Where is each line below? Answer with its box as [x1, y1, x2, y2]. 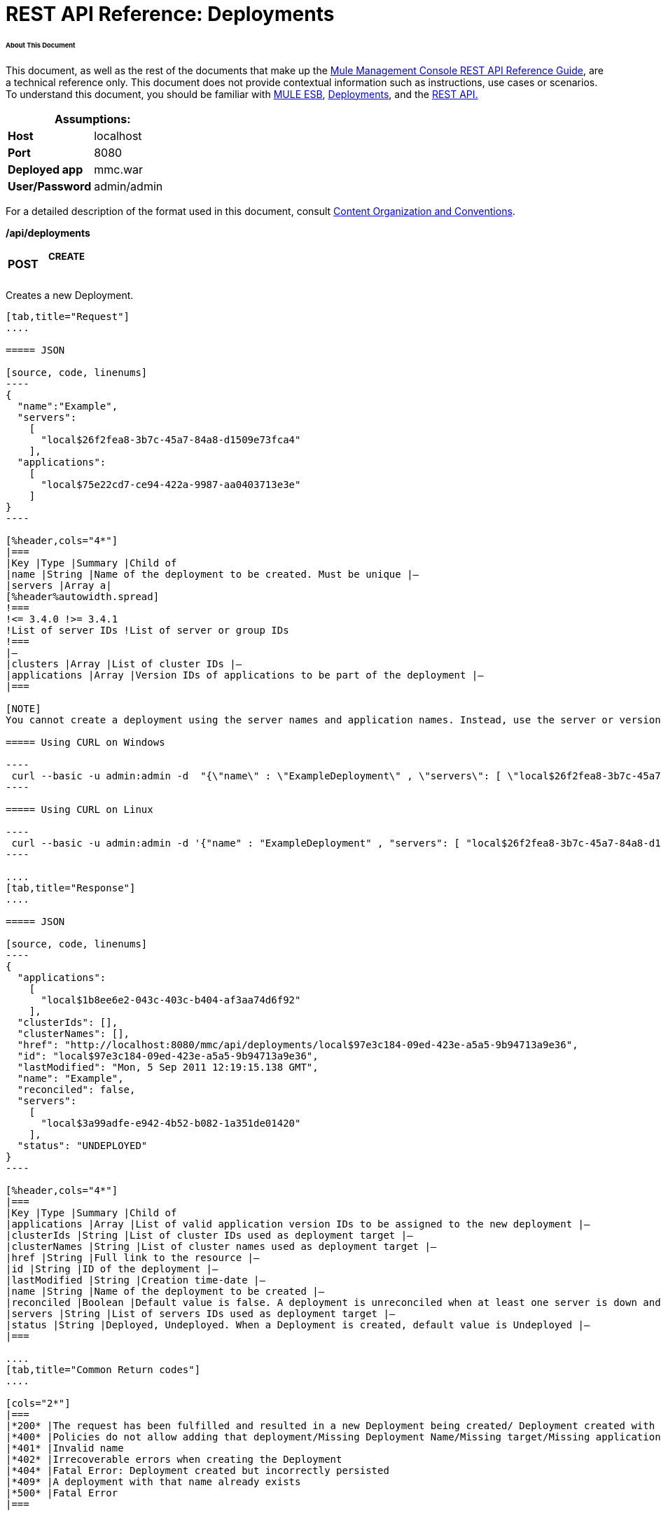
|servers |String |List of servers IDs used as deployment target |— [6, 1307, 396, 1319]
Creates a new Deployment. [6, 288, 134, 301]
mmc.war [94, 162, 144, 176]
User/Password [8, 179, 92, 193]
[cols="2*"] [6, 1397, 71, 1409]
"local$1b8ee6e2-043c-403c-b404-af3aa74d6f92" [41, 994, 301, 1006]
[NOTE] [6, 702, 41, 714]
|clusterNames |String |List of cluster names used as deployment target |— [6, 1240, 437, 1252]
